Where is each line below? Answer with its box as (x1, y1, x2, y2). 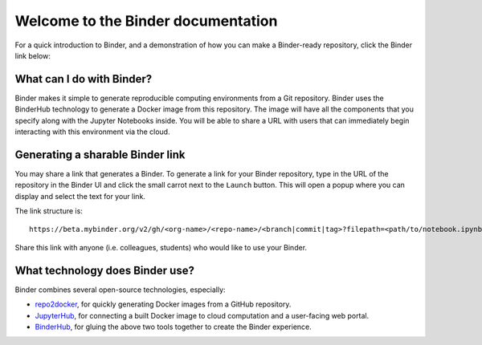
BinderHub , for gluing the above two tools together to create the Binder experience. (35, 322, 312, 331)
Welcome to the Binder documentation (14, 12, 278, 30)
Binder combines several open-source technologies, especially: (14, 285, 226, 294)
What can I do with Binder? (14, 72, 153, 86)
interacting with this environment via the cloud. (14, 127, 170, 136)
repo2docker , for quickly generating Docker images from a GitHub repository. (35, 299, 292, 309)
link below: (14, 51, 51, 60)
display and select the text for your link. (14, 191, 146, 201)
